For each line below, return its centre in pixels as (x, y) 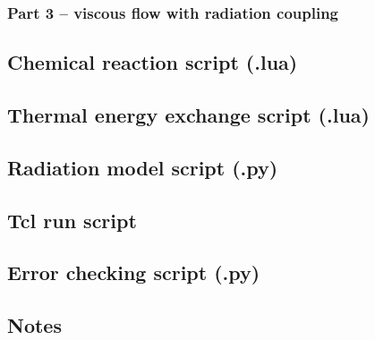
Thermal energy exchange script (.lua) (188, 115)
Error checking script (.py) (134, 272)
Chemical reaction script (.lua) (153, 62)
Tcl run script (72, 220)
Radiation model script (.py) (143, 167)
